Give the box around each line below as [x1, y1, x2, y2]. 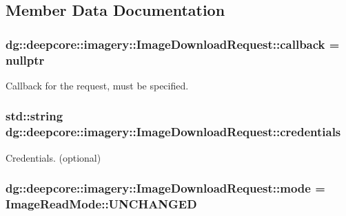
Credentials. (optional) [6, 150, 101, 164]
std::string [6, 107, 63, 125]
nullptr [6, 51, 45, 68]
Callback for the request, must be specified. [6, 78, 189, 92]
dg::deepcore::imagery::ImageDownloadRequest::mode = [6, 180, 325, 197]
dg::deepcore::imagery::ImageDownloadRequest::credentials [6, 123, 341, 140]
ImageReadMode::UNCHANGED [6, 195, 197, 213]
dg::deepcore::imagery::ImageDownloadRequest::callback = [6, 35, 340, 52]
